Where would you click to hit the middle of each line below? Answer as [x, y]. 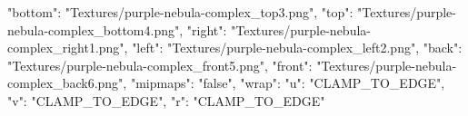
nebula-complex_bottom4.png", [95, 29]
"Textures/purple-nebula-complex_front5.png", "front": [160, 65]
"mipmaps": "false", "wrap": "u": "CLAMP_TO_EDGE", [288, 83]
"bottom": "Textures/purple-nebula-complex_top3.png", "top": [180, 12]
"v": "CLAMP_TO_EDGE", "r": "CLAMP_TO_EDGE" [166, 100]
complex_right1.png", [68, 48]
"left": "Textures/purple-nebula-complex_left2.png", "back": [297, 48]
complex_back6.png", [67, 83]
